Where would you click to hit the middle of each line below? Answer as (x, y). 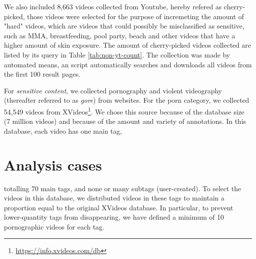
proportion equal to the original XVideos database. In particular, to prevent (119, 207)
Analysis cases (53, 164)
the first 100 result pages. (42, 74)
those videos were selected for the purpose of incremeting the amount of (136, 16)
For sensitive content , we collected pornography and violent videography (113, 90)
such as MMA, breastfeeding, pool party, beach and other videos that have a (120, 35)
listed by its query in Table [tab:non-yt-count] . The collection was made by (117, 54)
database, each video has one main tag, (63, 130)
